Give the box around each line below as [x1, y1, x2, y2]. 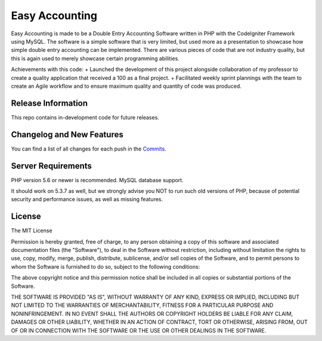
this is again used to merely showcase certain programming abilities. [11, 54, 180, 62]
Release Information [11, 98, 88, 108]
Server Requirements [11, 161, 92, 171]
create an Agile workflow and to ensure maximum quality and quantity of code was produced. [11, 82, 241, 90]
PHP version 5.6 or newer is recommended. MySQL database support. [11, 176, 184, 183]
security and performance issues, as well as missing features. [11, 196, 163, 203]
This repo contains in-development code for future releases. [11, 113, 159, 121]
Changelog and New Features [11, 129, 123, 140]
